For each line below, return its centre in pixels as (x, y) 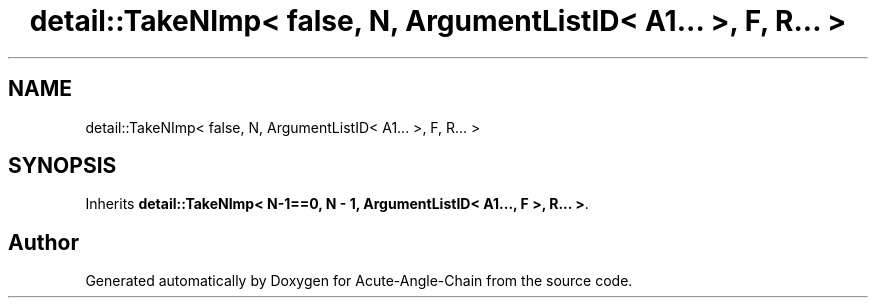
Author (43, 242)
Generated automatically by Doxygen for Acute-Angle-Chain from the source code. (359, 281)
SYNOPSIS (62, 166)
